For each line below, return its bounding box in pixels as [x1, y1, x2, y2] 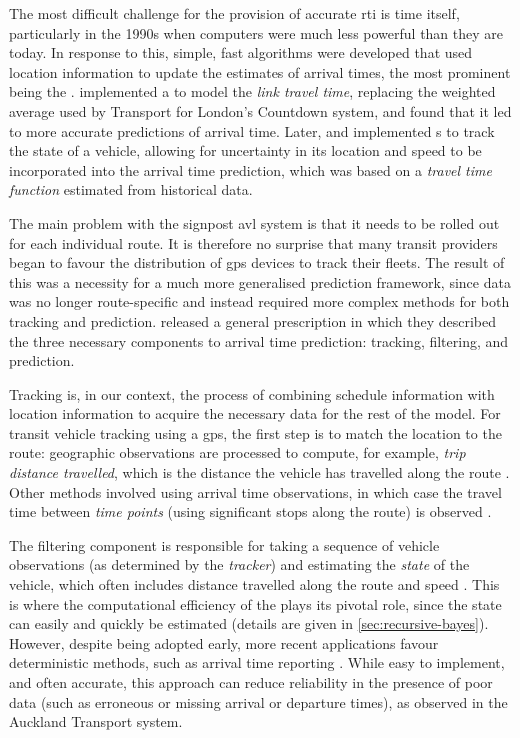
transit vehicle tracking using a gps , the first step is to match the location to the [9, 422, 502, 443]
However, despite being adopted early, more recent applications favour [9, 632, 439, 653]
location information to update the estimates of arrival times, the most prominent [9, 61, 511, 82]
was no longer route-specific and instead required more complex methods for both [9, 291, 510, 312]
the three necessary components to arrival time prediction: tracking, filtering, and [9, 330, 509, 351]
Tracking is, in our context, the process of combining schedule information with [9, 383, 495, 404]
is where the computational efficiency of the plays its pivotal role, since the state [9, 593, 502, 614]
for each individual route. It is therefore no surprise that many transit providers [9, 232, 498, 253]
